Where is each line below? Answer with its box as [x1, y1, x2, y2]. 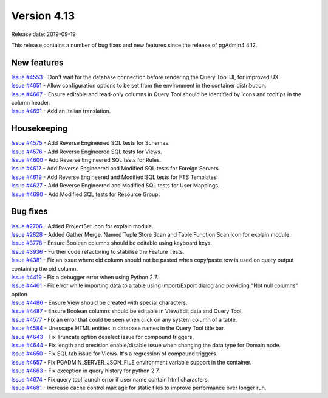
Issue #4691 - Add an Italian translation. [11, 107, 111, 115]
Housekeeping [11, 124, 68, 134]
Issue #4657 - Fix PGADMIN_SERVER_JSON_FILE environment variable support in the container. [11, 358, 252, 366]
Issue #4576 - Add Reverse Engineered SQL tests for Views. [11, 148, 162, 155]
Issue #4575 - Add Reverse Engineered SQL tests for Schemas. [11, 139, 170, 147]
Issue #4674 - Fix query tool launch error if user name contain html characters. [11, 375, 210, 383]
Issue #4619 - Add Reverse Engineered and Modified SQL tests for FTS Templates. [11, 173, 219, 181]
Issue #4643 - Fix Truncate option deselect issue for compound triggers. [11, 333, 194, 340]
